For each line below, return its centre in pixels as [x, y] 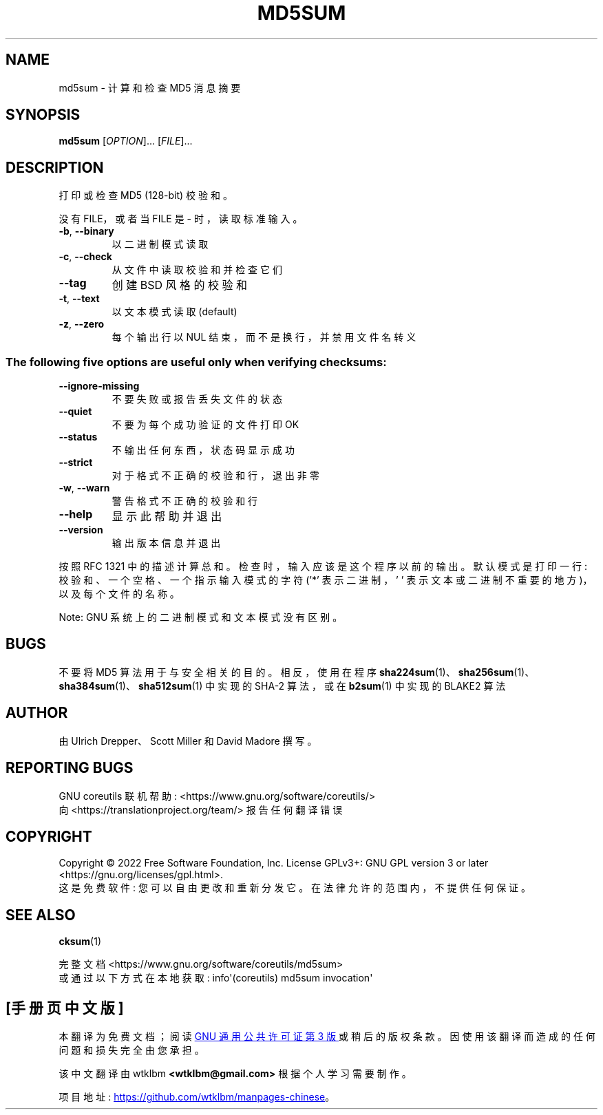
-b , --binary [86, 231]
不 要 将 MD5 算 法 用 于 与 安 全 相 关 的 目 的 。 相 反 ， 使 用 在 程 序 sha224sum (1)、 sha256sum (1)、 [297, 672]
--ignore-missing [99, 386]
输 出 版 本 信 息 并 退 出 [166, 543]
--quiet [75, 412]
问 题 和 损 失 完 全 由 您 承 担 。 [131, 1050]
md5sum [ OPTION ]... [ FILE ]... [126, 141]
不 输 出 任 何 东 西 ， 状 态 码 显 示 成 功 [203, 450]
